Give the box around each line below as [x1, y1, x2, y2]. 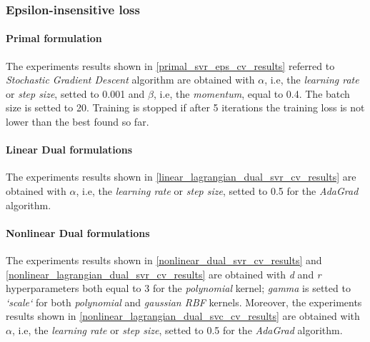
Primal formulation [6, 31, 102, 46]
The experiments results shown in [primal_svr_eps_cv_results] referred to [6, 58, 335, 73]
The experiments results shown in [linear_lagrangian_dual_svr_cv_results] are [6, 169, 356, 184]
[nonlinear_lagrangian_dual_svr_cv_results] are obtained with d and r [6, 266, 321, 281]
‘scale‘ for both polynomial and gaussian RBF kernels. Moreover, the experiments [6, 294, 362, 309]
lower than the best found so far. [6, 114, 149, 129]
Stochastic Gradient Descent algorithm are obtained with [6, 72, 255, 87]
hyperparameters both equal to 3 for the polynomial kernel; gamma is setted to [6, 281, 351, 296]
